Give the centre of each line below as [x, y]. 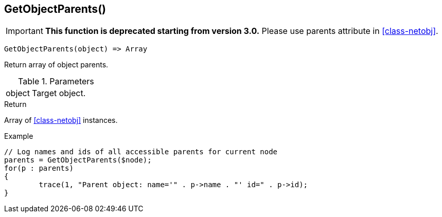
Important [24, 31]
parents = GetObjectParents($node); [78, 160]
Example [19, 136]
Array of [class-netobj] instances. [61, 120]
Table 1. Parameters [56, 82]
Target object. [59, 93]
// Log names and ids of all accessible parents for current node [141, 152]
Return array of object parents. [56, 65]
